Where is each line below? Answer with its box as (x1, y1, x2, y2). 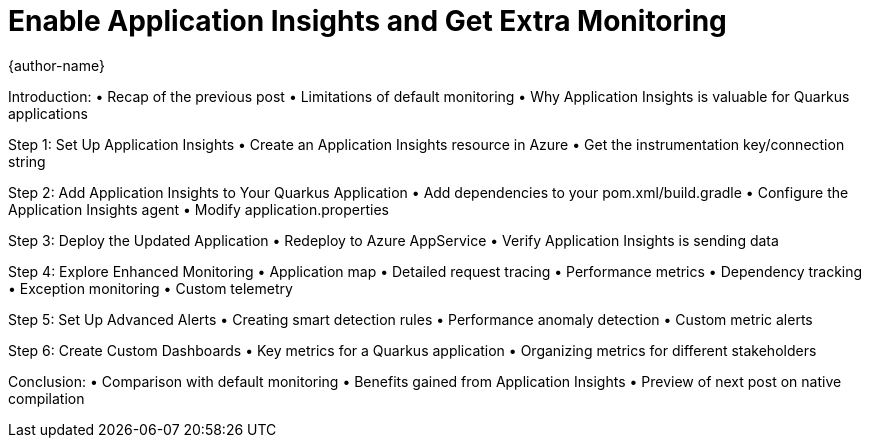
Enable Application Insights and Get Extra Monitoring (8, 4, 727, 38)
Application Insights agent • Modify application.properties (8, 200, 390, 218)
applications (8, 104, 88, 122)
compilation (8, 389, 85, 407)
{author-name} (8, 56, 105, 74)
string (8, 152, 46, 170)
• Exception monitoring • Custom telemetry (8, 279, 293, 297)
